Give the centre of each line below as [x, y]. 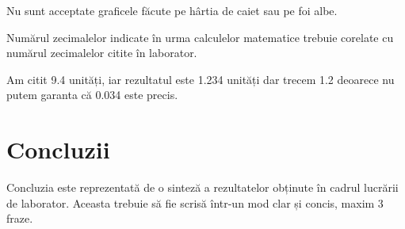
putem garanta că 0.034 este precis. [92, 95]
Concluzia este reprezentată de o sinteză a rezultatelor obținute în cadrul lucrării [202, 187]
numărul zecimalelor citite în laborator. [102, 53]
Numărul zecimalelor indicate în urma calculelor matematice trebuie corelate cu [200, 37]
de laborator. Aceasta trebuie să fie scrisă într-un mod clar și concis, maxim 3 [195, 202]
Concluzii [58, 149]
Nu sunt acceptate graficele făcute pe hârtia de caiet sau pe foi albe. [172, 10]
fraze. [20, 218]
